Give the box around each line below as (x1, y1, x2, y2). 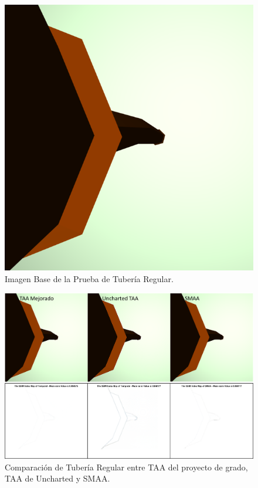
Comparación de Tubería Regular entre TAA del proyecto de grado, (5, 460, 248, 473)
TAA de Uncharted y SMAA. (5, 472, 110, 484)
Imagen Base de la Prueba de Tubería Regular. (5, 272, 174, 284)
